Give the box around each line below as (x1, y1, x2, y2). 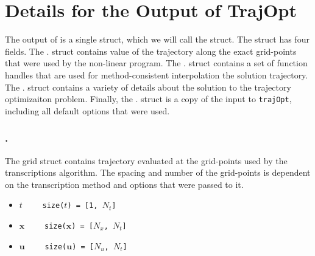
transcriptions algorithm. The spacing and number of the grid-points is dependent (5, 166, 311, 179)
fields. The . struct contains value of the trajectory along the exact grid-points (5, 44, 297, 57)
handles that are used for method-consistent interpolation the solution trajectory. (5, 68, 308, 81)
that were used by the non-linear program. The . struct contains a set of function (5, 57, 308, 69)
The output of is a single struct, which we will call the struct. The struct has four (5, 33, 310, 46)
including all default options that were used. (5, 104, 170, 117)
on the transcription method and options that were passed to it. (5, 178, 244, 190)
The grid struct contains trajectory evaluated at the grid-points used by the (5, 154, 288, 167)
